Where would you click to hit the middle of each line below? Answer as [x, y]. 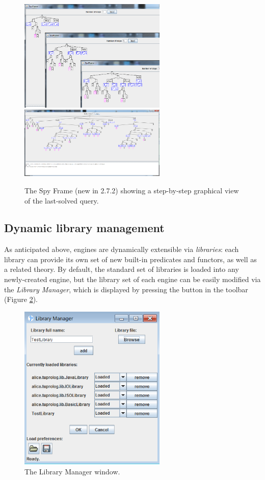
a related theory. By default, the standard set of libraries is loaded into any [122, 269]
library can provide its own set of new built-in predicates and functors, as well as [130, 259]
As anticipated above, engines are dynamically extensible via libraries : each [122, 249]
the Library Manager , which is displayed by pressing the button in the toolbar [126, 289]
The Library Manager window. [72, 471]
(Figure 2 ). [21, 299]
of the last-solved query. [62, 200]
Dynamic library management [84, 228]
